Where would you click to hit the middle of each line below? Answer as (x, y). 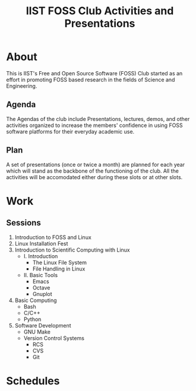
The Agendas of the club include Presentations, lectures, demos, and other (98, 119)
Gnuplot (42, 294)
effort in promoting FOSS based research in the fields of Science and (91, 80)
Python (32, 319)
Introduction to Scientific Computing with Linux (72, 250)
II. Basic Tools (41, 275)
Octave (41, 287)
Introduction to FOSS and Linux (53, 237)
